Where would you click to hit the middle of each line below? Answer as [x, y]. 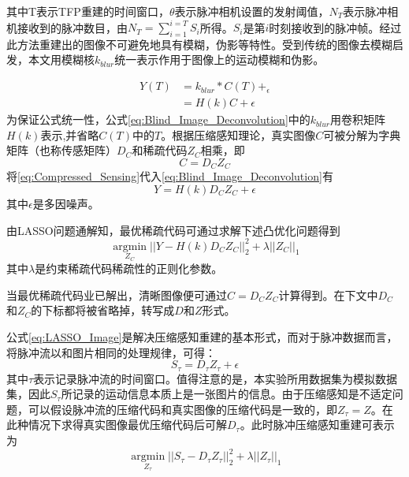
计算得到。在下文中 [328, 294]
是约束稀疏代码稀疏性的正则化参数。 [129, 268]
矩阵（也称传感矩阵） [61, 150]
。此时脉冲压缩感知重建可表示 [317, 425]
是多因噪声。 [66, 203]
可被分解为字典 [362, 134]
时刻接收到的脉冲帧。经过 [335, 27]
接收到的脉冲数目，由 [72, 27]
